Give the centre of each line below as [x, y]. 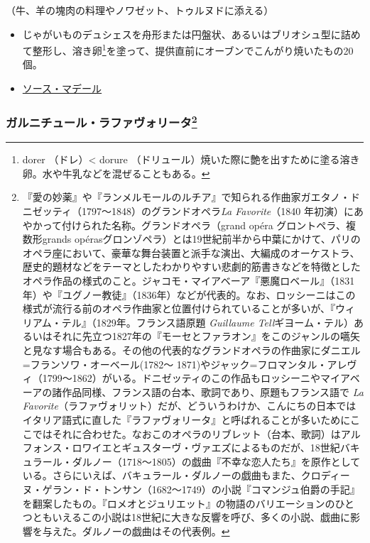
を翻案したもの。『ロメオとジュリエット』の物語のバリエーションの [179, 503]
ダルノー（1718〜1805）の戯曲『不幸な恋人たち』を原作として [216, 461]
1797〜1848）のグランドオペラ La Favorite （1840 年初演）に [217, 211]
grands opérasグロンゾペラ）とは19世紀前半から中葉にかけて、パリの [201, 239]
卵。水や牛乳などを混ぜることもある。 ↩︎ [116, 173]
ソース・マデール [62, 88]
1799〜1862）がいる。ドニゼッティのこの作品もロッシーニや [181, 378]
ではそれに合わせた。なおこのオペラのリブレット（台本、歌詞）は [186, 433]
